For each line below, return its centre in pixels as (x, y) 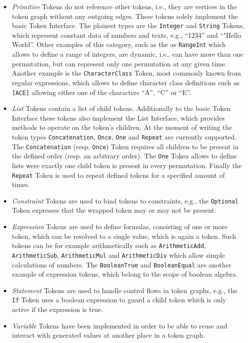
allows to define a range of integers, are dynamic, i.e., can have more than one (128, 54)
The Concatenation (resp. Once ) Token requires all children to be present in (125, 146)
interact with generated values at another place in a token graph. (108, 335)
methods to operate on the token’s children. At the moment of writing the (122, 127)
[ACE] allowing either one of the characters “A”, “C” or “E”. (101, 92)
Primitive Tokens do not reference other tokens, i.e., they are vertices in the (124, 6)
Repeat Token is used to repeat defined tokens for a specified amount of (118, 175)
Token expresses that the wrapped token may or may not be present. (114, 210)
